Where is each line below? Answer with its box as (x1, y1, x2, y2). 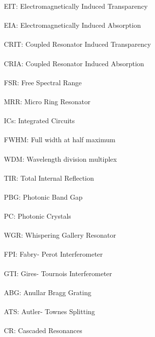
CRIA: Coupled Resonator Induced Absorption (4, 58, 144, 68)
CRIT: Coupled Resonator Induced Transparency (4, 39, 151, 49)
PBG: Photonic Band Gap (4, 191, 83, 202)
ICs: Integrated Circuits (4, 115, 75, 126)
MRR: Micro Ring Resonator (4, 96, 91, 106)
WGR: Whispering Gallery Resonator (4, 230, 116, 240)
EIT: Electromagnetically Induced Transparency (4, 1, 148, 11)
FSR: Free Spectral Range (4, 77, 82, 87)
